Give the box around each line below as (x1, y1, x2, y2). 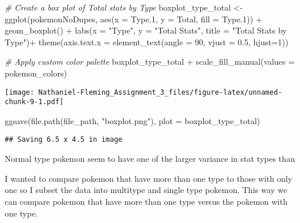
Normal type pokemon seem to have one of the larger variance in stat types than (5, 152, 295, 165)
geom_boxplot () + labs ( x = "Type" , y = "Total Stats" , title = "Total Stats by (5, 24, 287, 36)
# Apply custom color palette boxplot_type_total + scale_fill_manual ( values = (5, 55, 295, 68)
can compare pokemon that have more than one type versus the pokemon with (5, 195, 288, 207)
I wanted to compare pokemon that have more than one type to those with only (5, 172, 292, 184)
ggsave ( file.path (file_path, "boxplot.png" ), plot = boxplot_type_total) (5, 114, 260, 127)
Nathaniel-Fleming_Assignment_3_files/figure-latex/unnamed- (38, 88, 282, 96)
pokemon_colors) (5, 66, 67, 79)
